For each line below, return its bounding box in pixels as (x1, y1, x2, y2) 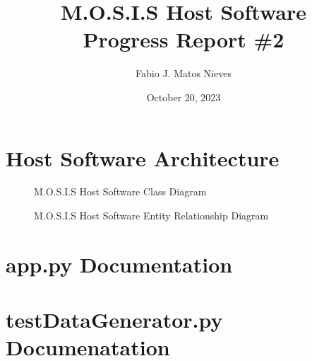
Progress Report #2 (83, 25, 284, 54)
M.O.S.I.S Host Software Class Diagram (34, 184, 207, 199)
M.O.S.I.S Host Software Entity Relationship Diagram (34, 208, 269, 223)
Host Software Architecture (6, 143, 280, 172)
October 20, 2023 (146, 89, 221, 104)
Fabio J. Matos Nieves (136, 66, 232, 81)
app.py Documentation (6, 249, 233, 278)
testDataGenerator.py (6, 305, 223, 334)
